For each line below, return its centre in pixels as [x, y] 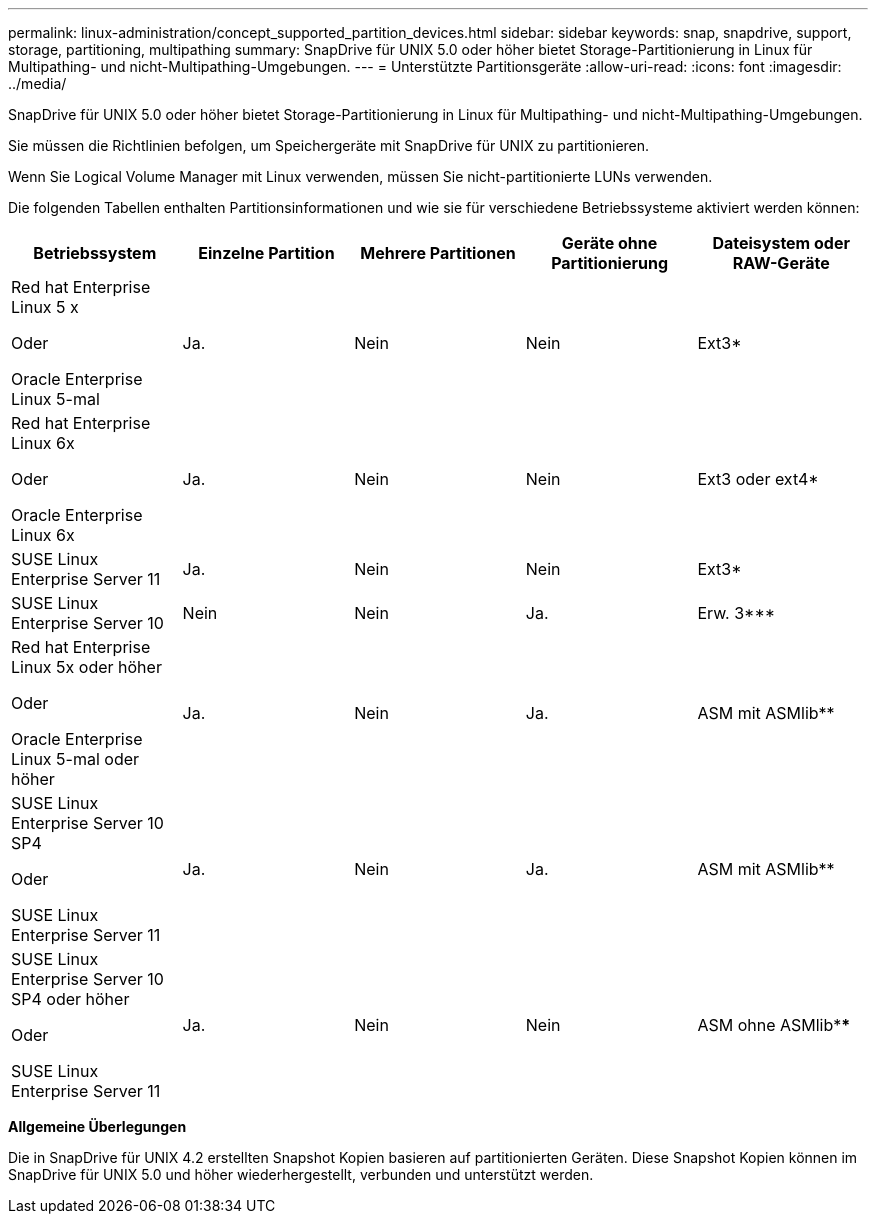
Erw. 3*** [736, 613]
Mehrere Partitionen [438, 253]
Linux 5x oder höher [86, 667]
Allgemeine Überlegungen [97, 1126]
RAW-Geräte [781, 263]
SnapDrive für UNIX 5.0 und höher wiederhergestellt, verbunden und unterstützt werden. [301, 1174]
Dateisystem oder [781, 243]
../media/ [37, 83]
